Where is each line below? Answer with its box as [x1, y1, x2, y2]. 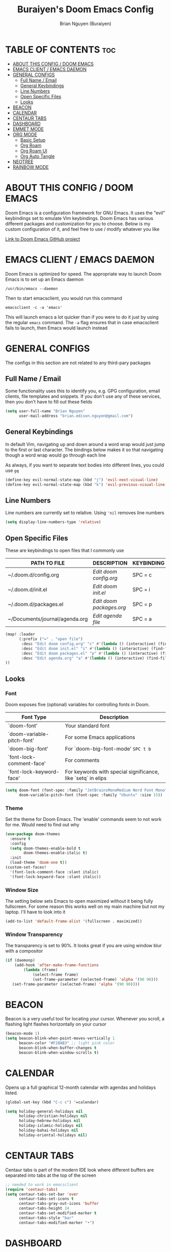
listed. [5, 1089, 18, 1095]
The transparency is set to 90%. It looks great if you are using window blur [5, 943, 162, 949]
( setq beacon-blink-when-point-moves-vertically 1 [5, 1036, 115, 1041]
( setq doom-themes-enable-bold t [10, 845, 81, 851]
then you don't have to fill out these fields [5, 399, 93, 405]
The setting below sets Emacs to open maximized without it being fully [5, 898, 154, 904]
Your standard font [65, 722, 110, 729]
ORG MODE [12, 131, 37, 138]
